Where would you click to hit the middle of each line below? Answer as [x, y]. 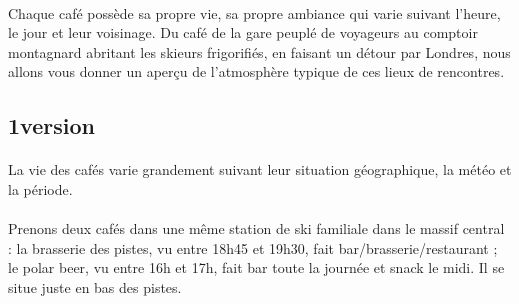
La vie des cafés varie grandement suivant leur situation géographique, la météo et [260, 169]
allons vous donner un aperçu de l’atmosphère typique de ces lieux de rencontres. [256, 71]
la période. [40, 188]
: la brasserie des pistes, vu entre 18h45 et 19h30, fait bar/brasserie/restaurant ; [253, 247]
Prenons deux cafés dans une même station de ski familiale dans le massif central [256, 228]
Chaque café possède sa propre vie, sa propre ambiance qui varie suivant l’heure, [254, 12]
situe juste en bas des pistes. [95, 286]
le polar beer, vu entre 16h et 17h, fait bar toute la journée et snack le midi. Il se [256, 267]
